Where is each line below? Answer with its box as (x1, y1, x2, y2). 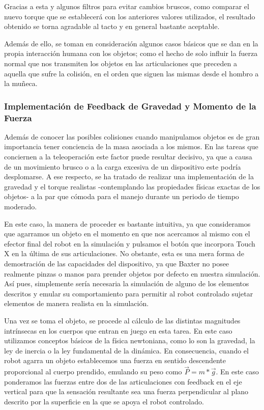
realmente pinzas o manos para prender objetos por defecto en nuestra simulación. (4, 268, 260, 279)
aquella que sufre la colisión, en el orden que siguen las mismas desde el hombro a (4, 68, 259, 78)
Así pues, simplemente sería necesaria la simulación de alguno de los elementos (4, 278, 249, 289)
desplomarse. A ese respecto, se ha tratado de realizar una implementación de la (4, 171, 254, 182)
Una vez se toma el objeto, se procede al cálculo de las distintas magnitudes (4, 315, 241, 325)
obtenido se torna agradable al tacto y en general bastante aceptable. (4, 21, 220, 32)
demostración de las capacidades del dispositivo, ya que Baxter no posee (4, 258, 229, 269)
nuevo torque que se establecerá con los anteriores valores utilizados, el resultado (4, 11, 255, 21)
